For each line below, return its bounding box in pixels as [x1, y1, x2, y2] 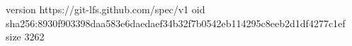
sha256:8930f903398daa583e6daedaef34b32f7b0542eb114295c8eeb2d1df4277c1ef [6, 15, 346, 30]
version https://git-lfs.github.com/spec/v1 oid [6, 2, 205, 16]
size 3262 [6, 29, 45, 44]
